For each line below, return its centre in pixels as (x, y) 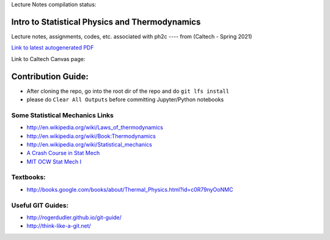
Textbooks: (28, 177)
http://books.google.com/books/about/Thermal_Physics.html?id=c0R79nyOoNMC (130, 189)
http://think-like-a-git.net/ (59, 226)
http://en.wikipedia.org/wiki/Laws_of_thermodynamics (95, 128)
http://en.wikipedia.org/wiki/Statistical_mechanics (89, 144)
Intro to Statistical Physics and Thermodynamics (106, 22)
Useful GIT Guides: (40, 205)
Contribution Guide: (50, 76)
